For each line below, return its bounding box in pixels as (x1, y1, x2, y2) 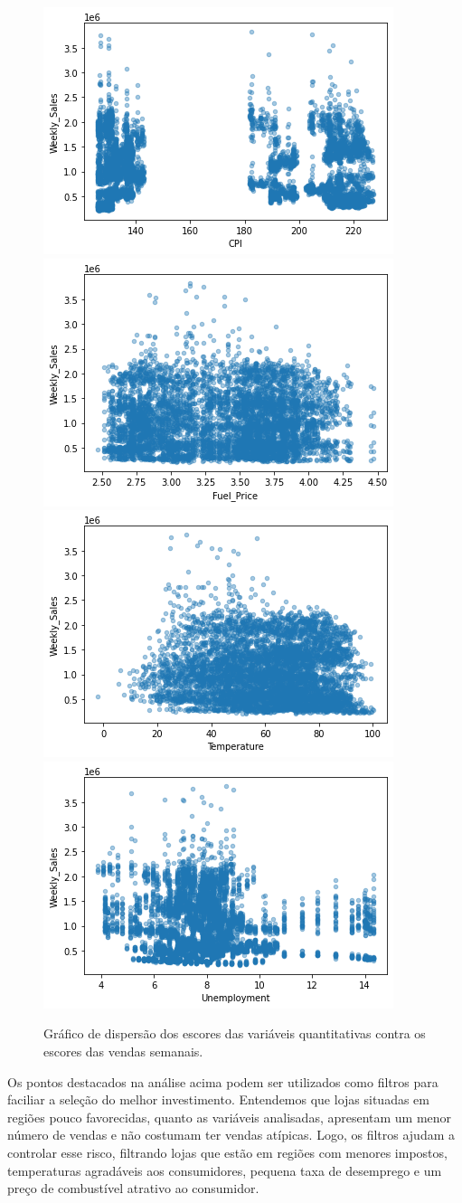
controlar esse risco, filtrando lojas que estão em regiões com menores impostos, (7, 1142, 448, 1161)
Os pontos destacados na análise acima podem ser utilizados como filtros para (7, 1072, 438, 1091)
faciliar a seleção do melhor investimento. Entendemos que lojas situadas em (7, 1090, 429, 1109)
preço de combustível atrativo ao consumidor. (7, 1179, 259, 1198)
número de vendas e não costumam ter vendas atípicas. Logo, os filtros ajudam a (7, 1125, 456, 1144)
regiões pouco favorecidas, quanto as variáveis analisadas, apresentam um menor (7, 1107, 452, 1126)
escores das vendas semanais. (43, 1041, 203, 1060)
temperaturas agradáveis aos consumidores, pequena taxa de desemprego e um (7, 1160, 442, 1179)
